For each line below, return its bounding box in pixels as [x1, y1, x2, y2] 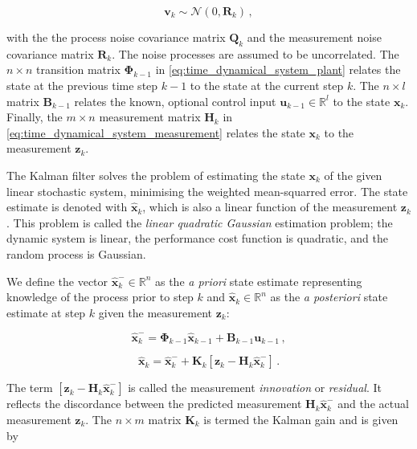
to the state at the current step [190, 76, 344, 93]
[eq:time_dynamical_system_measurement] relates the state [6, 124, 305, 141]
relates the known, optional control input [74, 92, 276, 109]
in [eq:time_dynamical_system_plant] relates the [155, 61, 401, 78]
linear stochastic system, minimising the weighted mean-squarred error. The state [6, 182, 408, 199]
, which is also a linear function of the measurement [142, 198, 398, 215]
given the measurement [98, 304, 213, 320]
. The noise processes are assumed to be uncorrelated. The [112, 45, 399, 62]
